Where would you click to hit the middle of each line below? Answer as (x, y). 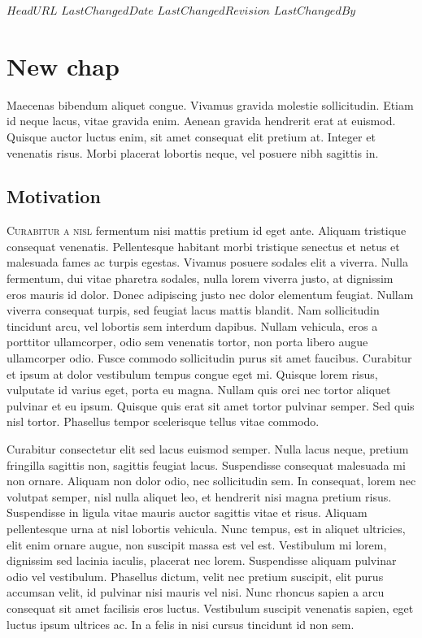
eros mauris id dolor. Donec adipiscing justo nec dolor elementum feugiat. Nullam (210, 294)
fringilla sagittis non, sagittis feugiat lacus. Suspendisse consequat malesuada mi (206, 464)
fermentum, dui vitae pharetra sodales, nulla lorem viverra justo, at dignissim (200, 278)
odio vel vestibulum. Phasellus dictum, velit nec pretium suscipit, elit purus (195, 576)
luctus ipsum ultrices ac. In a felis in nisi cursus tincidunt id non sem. (181, 624)
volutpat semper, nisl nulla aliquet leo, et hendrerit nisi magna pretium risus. (199, 496)
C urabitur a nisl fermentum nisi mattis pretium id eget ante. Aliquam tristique (207, 230)
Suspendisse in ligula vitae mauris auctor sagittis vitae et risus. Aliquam (187, 512)
